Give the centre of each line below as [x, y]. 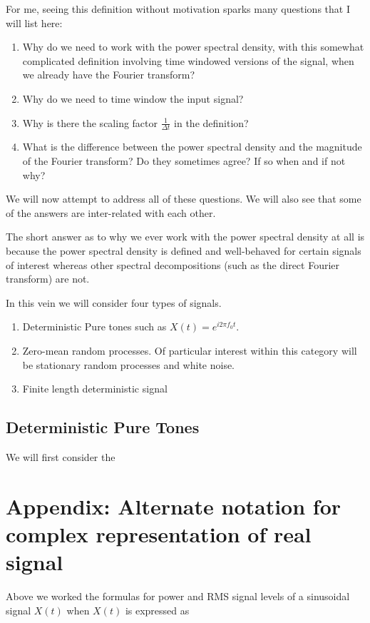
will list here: [34, 22]
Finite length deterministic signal [95, 389]
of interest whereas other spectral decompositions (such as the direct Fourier [173, 264]
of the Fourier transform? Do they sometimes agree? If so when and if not [184, 160]
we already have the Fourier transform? [108, 75]
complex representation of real [159, 533]
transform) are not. [48, 279]
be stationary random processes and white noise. [129, 364]
